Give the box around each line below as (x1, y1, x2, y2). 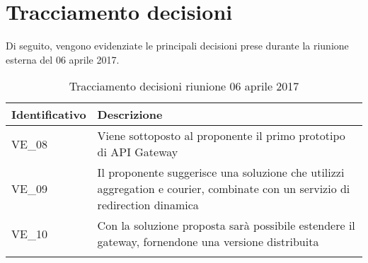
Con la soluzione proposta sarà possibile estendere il (97, 217, 355, 234)
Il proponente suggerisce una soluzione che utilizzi (97, 164, 345, 181)
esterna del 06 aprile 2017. (6, 52, 120, 66)
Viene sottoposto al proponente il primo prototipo (97, 127, 345, 144)
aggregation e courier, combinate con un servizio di (97, 180, 350, 197)
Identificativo (11, 106, 86, 123)
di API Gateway (97, 144, 178, 160)
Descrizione (97, 106, 163, 123)
